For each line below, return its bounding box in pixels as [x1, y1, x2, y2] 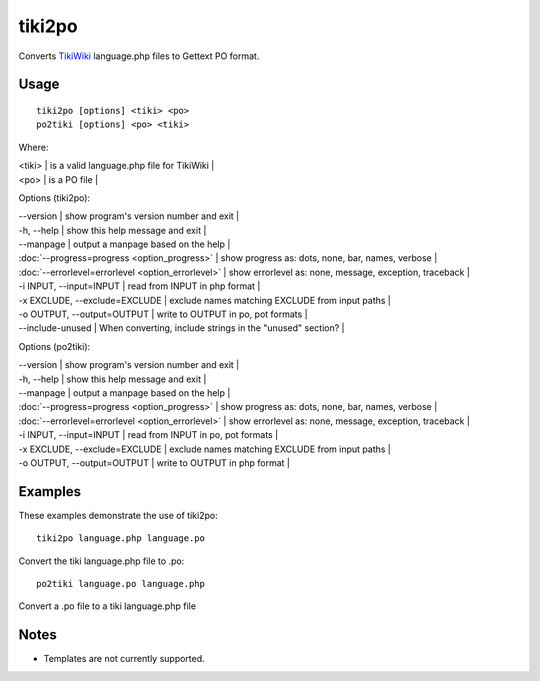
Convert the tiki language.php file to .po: [18, 555, 185, 567]
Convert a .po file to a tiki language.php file [18, 600, 197, 612]
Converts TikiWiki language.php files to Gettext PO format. [18, 50, 260, 62]
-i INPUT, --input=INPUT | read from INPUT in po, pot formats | [18, 429, 279, 441]
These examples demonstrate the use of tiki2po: [18, 509, 219, 521]
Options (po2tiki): [18, 340, 91, 352]
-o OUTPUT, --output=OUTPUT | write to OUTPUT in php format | [18, 456, 290, 469]
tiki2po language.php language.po [36, 533, 205, 544]
